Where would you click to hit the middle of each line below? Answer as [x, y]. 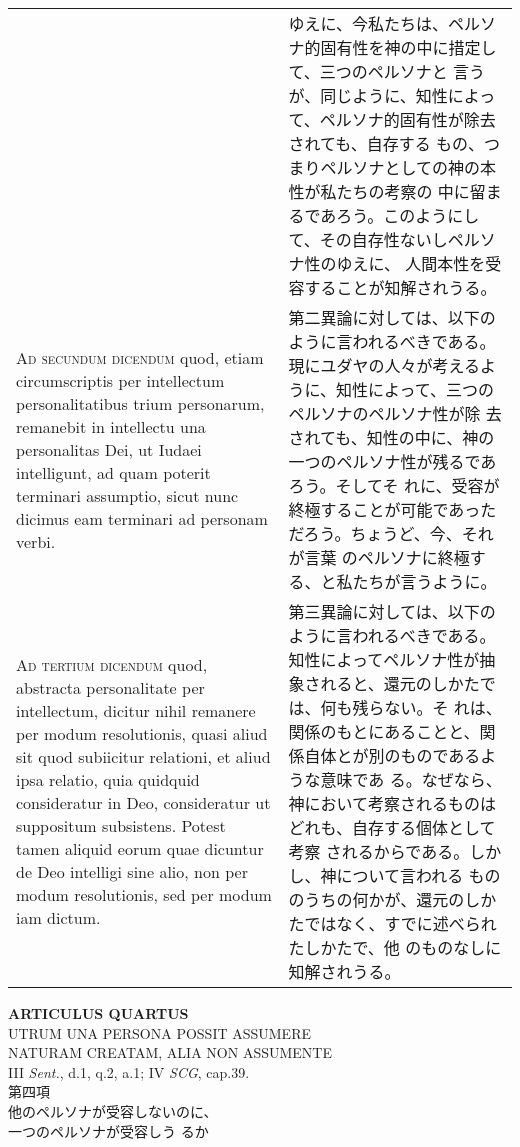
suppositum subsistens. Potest [121, 825]
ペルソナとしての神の [400, 167]
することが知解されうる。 [400, 287]
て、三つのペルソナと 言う [386, 71]
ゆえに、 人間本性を [411, 263]
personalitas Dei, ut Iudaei [109, 449]
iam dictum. [58, 917]
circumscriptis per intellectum [120, 380]
